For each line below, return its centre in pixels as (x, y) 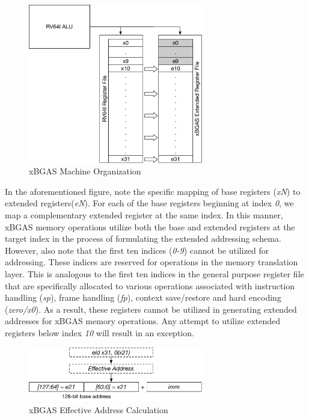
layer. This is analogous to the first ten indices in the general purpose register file (154, 274)
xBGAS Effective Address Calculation (99, 410)
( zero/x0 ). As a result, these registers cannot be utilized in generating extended (151, 309)
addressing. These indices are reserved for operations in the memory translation (151, 262)
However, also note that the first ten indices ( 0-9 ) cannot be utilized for (137, 250)
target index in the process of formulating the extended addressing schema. (143, 238)
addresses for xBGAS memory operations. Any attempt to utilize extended (143, 321)
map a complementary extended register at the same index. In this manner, (144, 215)
